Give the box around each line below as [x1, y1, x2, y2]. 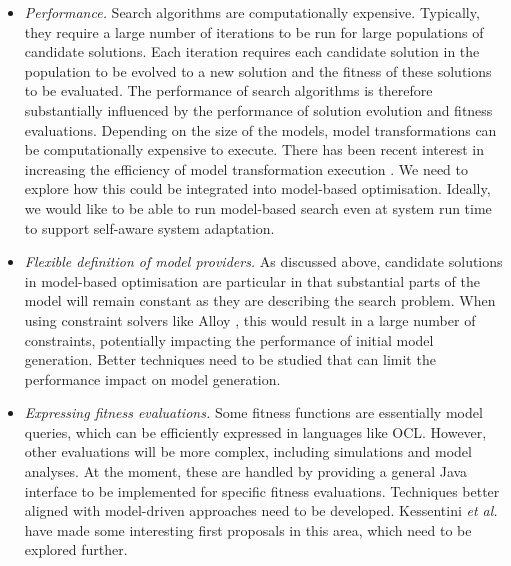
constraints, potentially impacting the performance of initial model [24, 329, 434, 350]
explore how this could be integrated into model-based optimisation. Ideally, [24, 178, 491, 199]
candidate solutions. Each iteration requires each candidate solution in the [24, 41, 480, 62]
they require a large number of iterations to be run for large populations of [24, 21, 484, 42]
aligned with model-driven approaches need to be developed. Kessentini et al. [24, 500, 498, 521]
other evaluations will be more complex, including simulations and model [24, 441, 472, 462]
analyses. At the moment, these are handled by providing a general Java [24, 461, 468, 482]
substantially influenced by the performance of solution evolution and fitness [24, 99, 493, 120]
